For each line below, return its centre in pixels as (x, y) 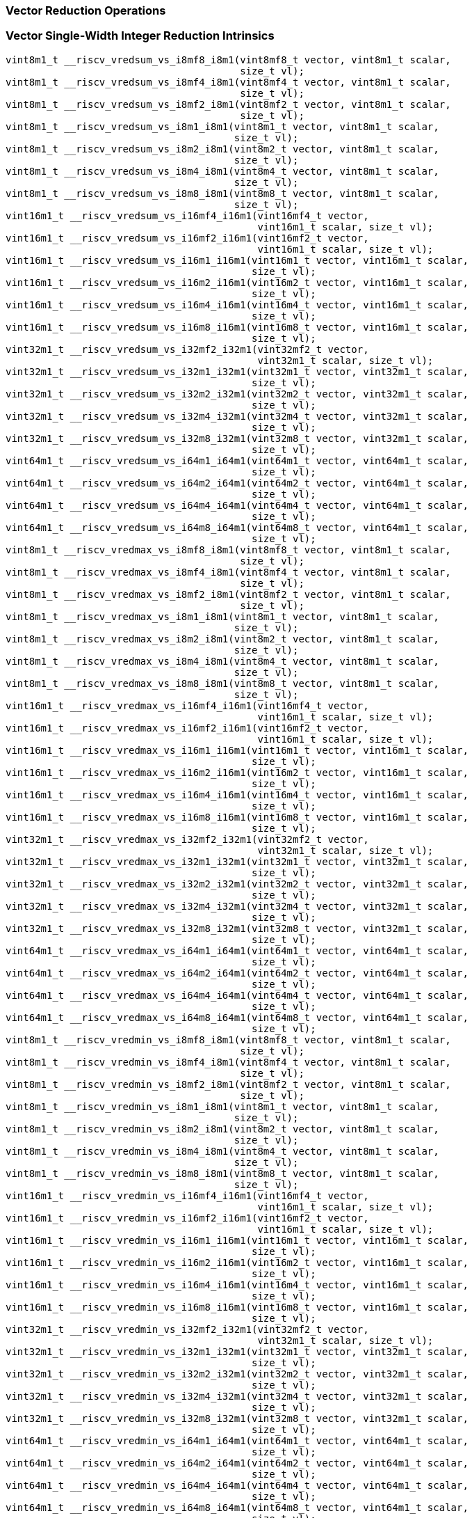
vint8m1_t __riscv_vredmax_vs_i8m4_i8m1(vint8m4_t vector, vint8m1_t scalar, (222, 661)
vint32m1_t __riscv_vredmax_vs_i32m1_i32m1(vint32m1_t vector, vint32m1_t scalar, (237, 861)
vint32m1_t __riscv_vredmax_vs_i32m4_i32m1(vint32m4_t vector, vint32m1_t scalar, (237, 906)
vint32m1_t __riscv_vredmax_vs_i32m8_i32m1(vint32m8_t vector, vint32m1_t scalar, (237, 928)
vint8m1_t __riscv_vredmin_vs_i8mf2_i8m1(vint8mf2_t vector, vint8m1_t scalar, (228, 1084)
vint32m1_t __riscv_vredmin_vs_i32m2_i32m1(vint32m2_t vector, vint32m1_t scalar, (237, 1374)
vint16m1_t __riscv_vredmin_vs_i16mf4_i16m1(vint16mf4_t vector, (187, 1195)
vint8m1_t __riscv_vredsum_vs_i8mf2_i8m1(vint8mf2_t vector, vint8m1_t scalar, (228, 104)
